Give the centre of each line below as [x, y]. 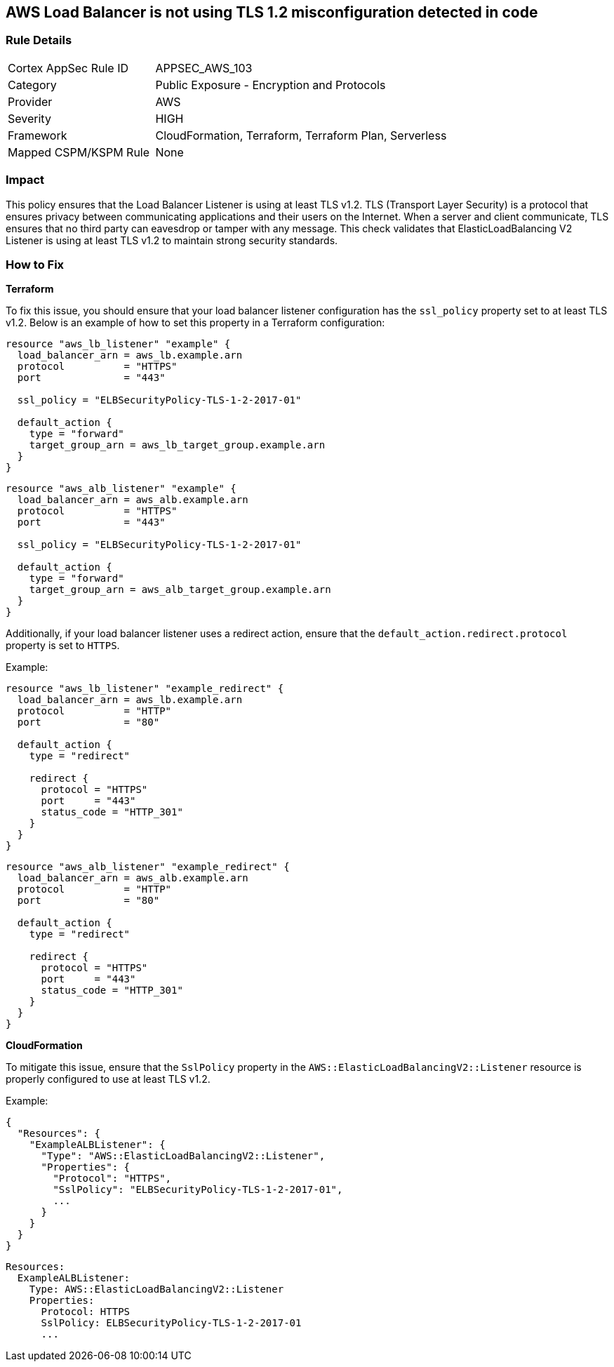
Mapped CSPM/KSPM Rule [79, 152]
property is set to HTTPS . [63, 646]
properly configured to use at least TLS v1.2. [108, 1079]
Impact [25, 180]
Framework [38, 135]
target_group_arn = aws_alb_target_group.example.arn [180, 590]
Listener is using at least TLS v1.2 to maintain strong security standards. [172, 240]
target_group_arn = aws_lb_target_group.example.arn [177, 445]
